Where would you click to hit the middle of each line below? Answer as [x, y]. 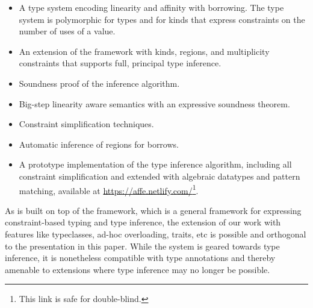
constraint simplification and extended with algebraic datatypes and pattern [160, 176]
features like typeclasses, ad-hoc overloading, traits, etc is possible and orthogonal [156, 234]
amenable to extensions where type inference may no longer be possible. [138, 269]
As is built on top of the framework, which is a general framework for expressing [153, 210]
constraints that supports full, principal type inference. [120, 63]
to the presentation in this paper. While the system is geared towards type [142, 246]
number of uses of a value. [67, 31]
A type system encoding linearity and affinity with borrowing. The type [151, 7]
